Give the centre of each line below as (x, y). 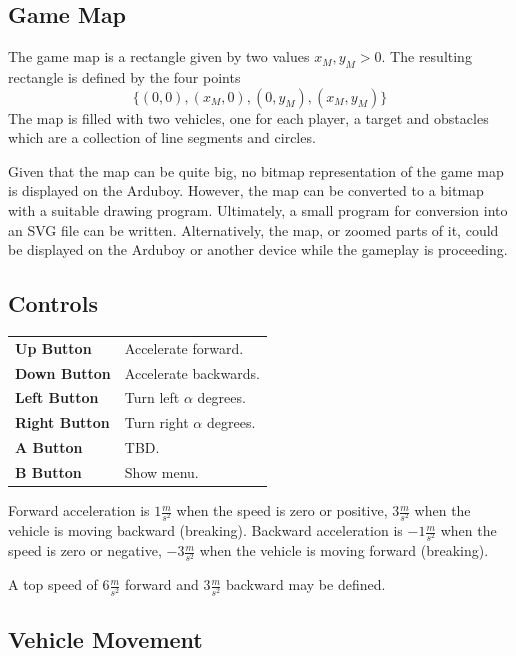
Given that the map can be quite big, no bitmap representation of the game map (256, 170)
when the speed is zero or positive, (282, 510)
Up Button (53, 347)
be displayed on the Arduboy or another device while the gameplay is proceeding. (258, 249)
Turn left (152, 397)
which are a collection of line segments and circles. (162, 137)
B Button (48, 471)
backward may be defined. (305, 584)
